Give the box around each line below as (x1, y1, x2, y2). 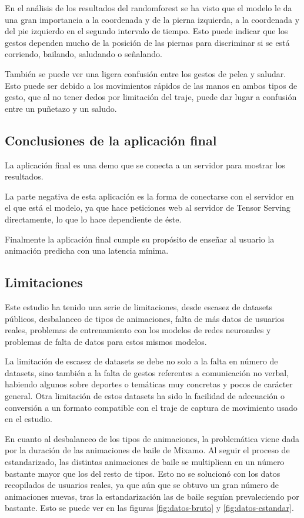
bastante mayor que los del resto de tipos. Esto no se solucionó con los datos (5, 467, 280, 479)
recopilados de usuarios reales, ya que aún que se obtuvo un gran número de (5, 479, 279, 491)
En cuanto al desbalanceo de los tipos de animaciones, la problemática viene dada (5, 432, 300, 444)
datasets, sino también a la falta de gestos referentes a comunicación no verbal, (5, 366, 289, 378)
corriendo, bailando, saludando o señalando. (5, 48, 162, 60)
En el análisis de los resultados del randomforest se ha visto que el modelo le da (5, 2, 292, 14)
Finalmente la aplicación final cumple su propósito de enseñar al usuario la (5, 233, 275, 245)
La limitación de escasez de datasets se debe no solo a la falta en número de (5, 355, 278, 367)
